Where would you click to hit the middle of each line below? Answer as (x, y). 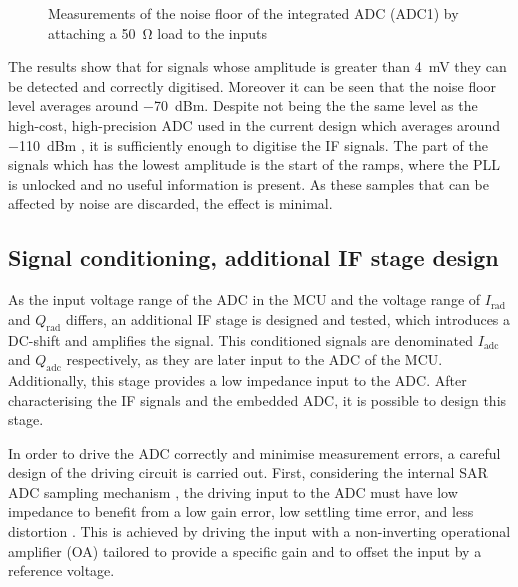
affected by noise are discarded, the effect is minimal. (170, 203)
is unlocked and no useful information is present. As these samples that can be (248, 183)
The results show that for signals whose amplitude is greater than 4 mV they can (257, 66)
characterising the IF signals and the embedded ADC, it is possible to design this (257, 399)
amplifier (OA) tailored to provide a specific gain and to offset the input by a (245, 550)
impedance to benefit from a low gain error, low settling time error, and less (241, 511)
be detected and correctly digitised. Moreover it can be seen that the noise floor (252, 85)
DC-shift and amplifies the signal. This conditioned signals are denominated (241, 339)
